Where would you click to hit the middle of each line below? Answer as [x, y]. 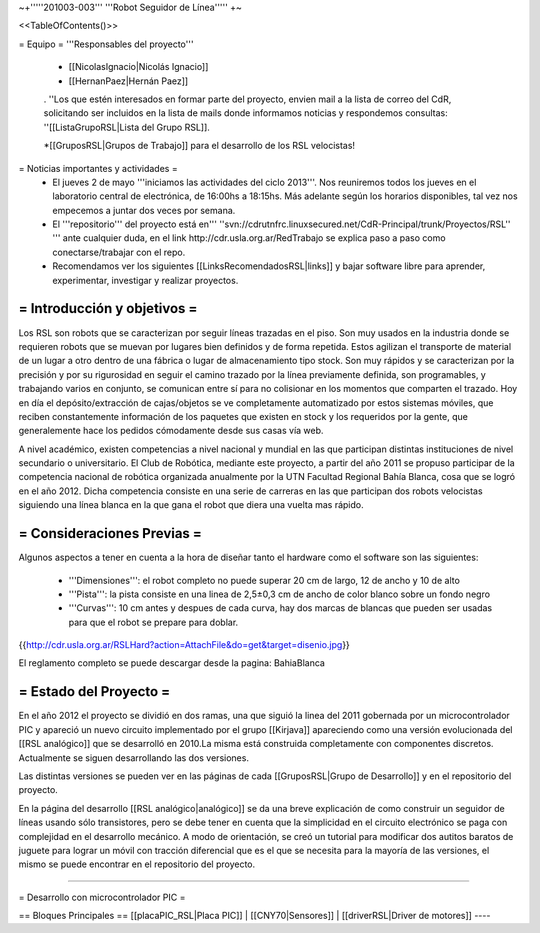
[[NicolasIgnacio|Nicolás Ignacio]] [138, 67]
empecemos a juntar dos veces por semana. [144, 210]
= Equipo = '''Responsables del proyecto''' [106, 44]
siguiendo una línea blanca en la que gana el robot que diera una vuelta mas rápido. [191, 505]
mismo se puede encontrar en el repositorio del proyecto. [137, 864]
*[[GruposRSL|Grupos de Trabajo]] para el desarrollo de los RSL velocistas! [199, 146]
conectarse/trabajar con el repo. [119, 252]
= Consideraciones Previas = [110, 533]
